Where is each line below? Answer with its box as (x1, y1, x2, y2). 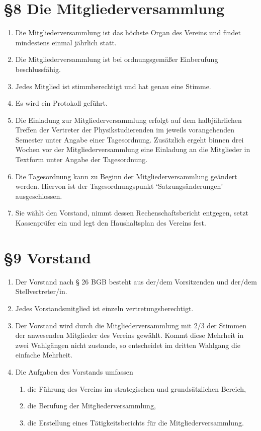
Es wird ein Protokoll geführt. (15, 98, 108, 108)
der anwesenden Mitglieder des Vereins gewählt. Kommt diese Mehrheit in (15, 330, 244, 340)
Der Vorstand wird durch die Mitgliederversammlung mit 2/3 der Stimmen (15, 320, 246, 330)
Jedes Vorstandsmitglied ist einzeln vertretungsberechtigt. (15, 303, 194, 313)
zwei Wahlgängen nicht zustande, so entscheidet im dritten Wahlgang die (15, 339, 240, 350)
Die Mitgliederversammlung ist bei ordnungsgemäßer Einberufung (15, 54, 218, 64)
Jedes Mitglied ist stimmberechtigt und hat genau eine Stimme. (15, 81, 211, 91)
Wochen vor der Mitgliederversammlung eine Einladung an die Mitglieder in (15, 144, 250, 155)
